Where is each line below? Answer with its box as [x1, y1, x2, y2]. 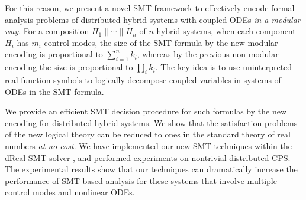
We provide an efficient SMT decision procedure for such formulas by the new [5, 105, 287, 117]
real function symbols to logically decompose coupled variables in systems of [5, 73, 281, 86]
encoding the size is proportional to [5, 61, 133, 73]
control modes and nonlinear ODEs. [5, 186, 135, 198]
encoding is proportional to [5, 48, 103, 60]
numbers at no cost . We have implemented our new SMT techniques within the [5, 139, 292, 152]
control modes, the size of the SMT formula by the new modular [44, 36, 278, 48]
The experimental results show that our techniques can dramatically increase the [5, 163, 298, 175]
